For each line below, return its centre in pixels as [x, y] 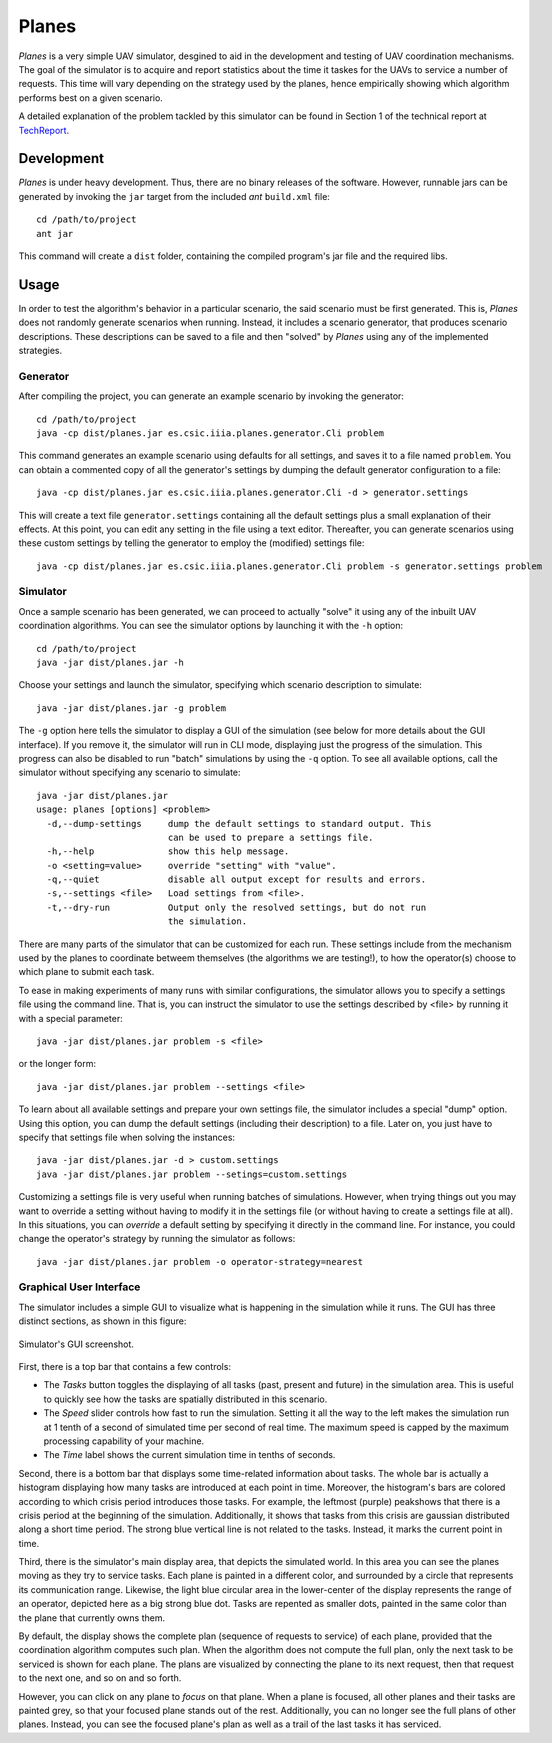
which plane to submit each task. [86, 972]
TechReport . [44, 130]
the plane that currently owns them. [91, 1617]
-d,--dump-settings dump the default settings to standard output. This [239, 823]
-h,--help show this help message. [168, 851]
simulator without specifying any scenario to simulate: [129, 772]
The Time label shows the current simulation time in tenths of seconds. [189, 1455]
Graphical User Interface [79, 1287]
